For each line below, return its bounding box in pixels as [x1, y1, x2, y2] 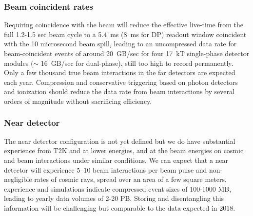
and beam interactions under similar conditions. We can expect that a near [4, 155, 229, 165]
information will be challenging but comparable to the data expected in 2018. [4, 202, 235, 213]
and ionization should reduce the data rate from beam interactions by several [4, 86, 234, 97]
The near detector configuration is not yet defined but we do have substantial [4, 136, 235, 146]
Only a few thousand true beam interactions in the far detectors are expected [4, 67, 235, 78]
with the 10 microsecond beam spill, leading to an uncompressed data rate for [4, 39, 237, 49]
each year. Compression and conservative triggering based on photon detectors [4, 77, 238, 87]
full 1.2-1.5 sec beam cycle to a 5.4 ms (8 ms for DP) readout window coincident [4, 29, 247, 39]
